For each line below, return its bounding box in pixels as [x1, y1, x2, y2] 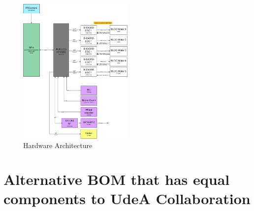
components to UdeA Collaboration [3, 188, 251, 209]
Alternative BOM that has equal [3, 169, 230, 189]
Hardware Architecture [23, 140, 93, 151]
